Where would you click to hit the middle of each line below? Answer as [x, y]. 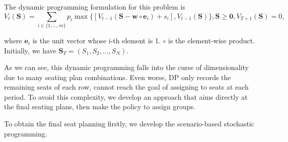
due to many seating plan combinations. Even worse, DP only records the [118, 77]
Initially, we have [30, 50]
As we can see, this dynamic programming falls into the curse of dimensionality [126, 67]
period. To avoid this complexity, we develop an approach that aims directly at [126, 96]
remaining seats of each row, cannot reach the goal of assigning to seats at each [126, 87]
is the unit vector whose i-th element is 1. [96, 40]
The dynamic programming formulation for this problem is [95, 7]
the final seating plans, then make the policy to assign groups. [100, 106]
